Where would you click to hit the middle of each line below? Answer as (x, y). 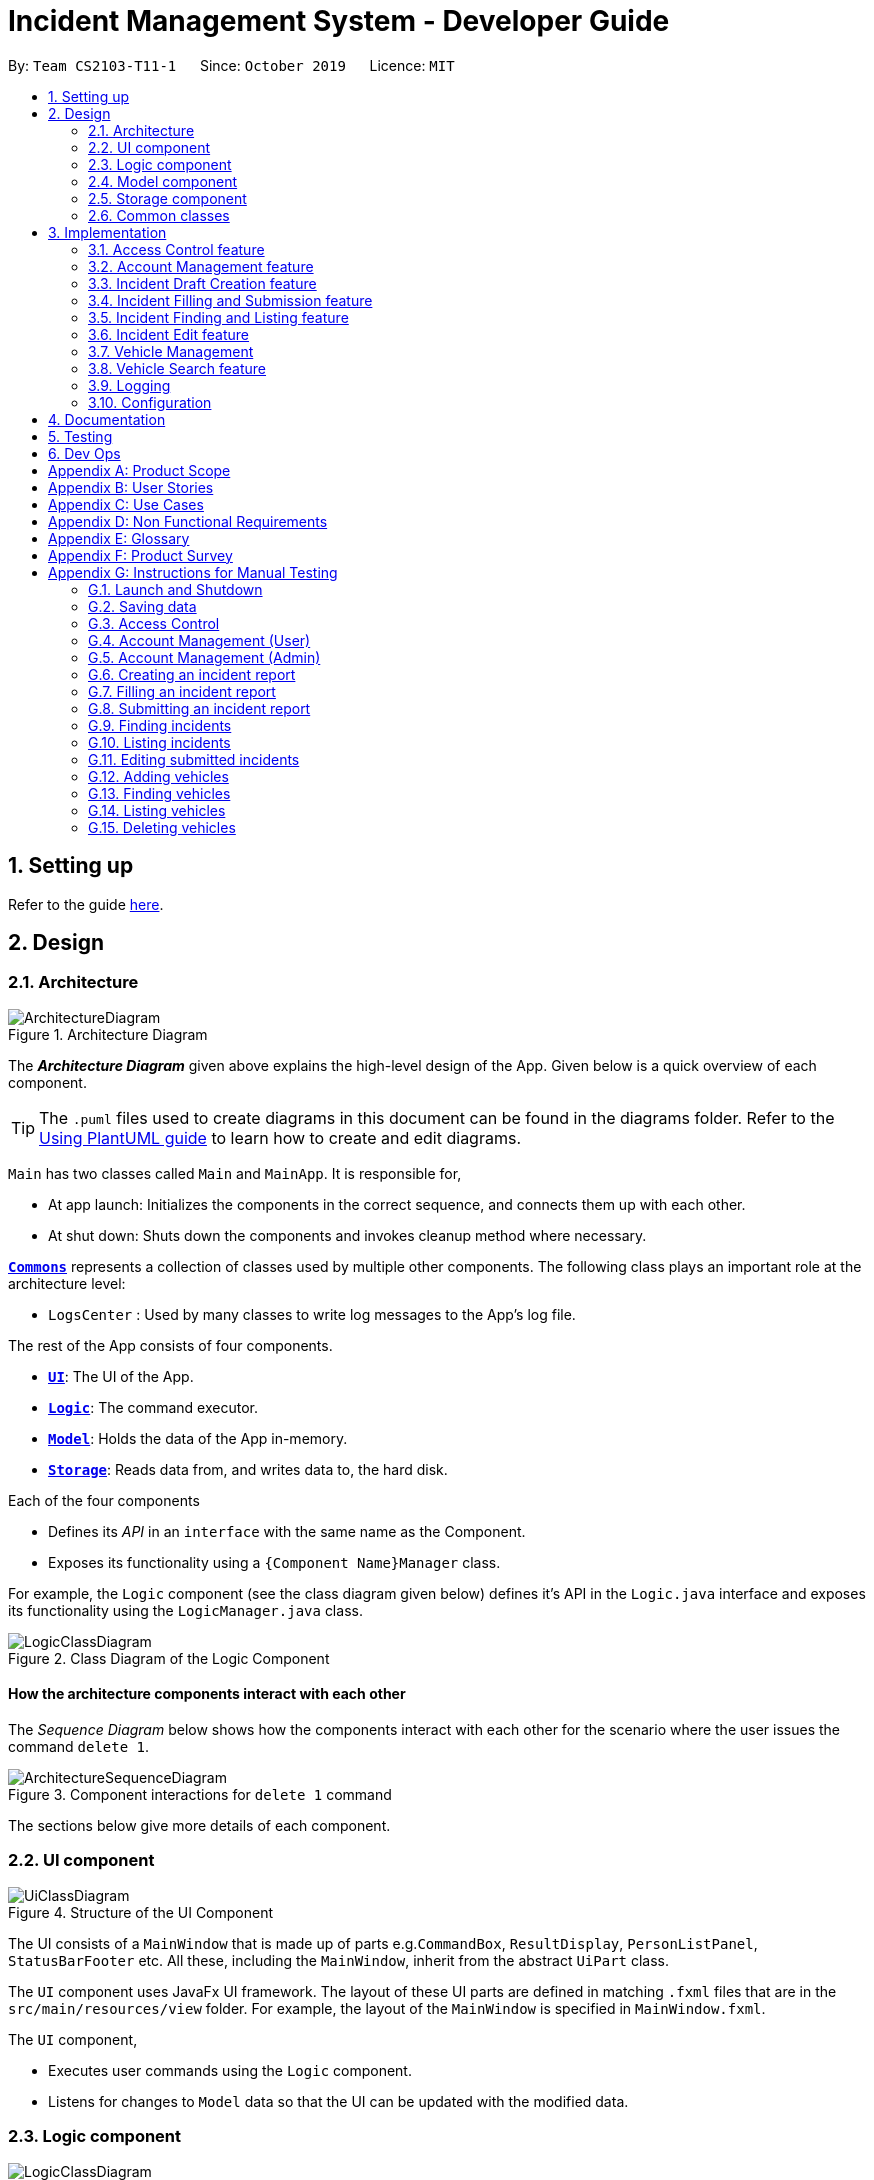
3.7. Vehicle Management (171, 351)
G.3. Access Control (154, 623)
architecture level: (67, 1283)
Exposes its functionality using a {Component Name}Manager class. (274, 1562)
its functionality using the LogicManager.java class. (185, 1610)
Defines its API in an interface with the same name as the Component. (287, 1531)
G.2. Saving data (142, 606)
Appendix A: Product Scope (139, 470)
